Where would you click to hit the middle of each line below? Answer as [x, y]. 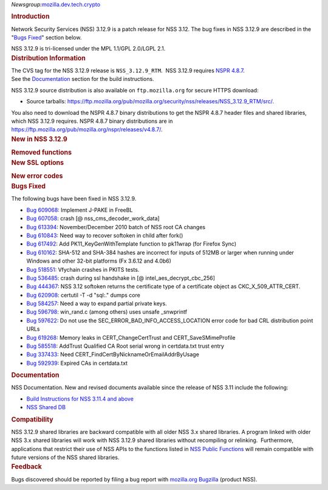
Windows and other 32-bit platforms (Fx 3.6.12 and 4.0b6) [99, 261]
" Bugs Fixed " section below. [46, 38]
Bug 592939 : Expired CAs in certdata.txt [77, 363]
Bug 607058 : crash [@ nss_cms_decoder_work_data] [93, 218]
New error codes [37, 176]
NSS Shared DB [46, 407]
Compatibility [32, 419]
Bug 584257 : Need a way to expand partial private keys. [97, 303]
